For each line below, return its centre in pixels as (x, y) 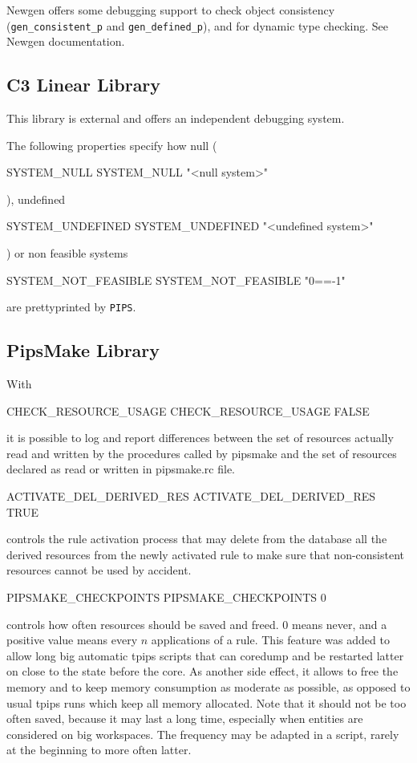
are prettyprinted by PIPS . (71, 307)
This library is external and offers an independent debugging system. (176, 118)
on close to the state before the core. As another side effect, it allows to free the (202, 671)
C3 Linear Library (84, 85)
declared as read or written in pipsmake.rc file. (121, 469)
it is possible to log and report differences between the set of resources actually (200, 438)
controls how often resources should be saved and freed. (143, 624)
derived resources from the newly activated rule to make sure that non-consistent (206, 554)
